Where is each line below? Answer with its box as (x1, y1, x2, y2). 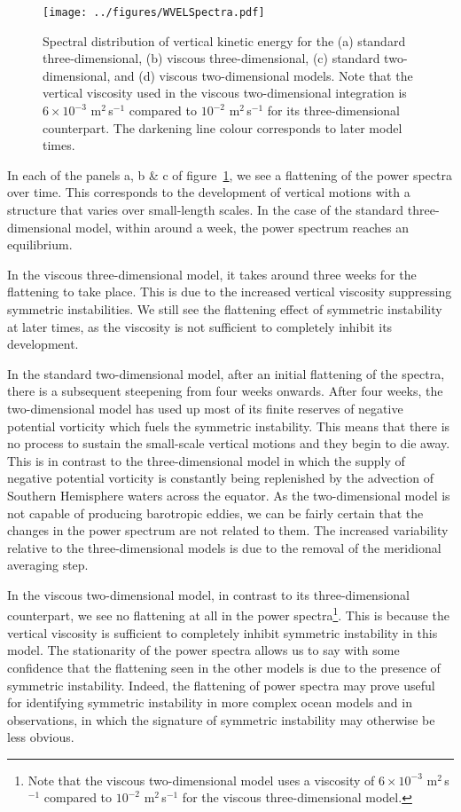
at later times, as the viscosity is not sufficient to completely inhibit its (7, 317, 393, 335)
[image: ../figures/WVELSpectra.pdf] (43, 6, 265, 19)
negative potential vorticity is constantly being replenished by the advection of (7, 469, 434, 487)
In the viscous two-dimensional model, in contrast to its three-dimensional (7, 585, 410, 603)
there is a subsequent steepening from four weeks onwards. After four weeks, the (7, 382, 443, 400)
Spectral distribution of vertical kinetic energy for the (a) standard (43, 31, 406, 50)
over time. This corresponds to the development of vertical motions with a (7, 183, 410, 201)
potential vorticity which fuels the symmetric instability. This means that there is (7, 416, 450, 435)
